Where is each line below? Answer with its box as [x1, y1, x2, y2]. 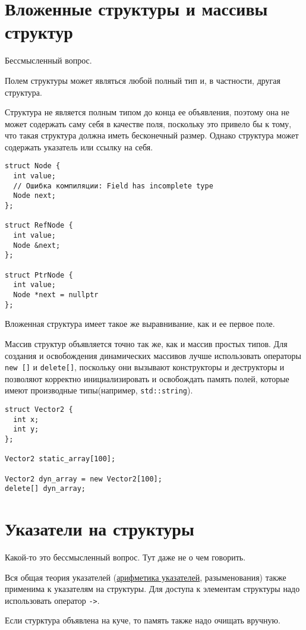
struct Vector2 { [5, 405, 73, 414]
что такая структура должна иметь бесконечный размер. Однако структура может [5, 129, 299, 141]
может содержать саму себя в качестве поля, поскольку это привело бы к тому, [5, 117, 292, 130]
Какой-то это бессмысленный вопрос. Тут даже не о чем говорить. [5, 551, 246, 563]
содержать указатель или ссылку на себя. [5, 140, 153, 153]
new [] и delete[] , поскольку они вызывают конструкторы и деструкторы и [5, 361, 285, 373]
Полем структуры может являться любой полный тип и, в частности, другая [5, 74, 280, 86]
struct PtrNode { [5, 270, 73, 279]
